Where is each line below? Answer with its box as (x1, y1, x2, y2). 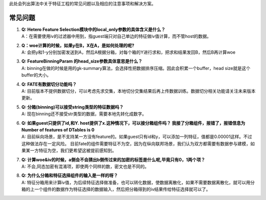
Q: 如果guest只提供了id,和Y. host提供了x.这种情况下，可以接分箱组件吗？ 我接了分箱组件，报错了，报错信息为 (21, 120, 246, 126)
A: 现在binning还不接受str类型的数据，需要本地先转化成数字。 (21, 111, 147, 117)
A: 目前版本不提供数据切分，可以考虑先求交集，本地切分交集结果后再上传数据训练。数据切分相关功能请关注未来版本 (21, 88, 256, 94)
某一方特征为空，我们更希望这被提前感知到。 (25, 148, 117, 154)
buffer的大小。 (21, 72, 51, 78)
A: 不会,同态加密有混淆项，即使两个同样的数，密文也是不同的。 (21, 163, 149, 169)
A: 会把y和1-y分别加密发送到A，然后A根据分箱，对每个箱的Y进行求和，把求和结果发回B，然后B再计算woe (21, 49, 236, 55)
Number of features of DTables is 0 (21, 127, 95, 133)
